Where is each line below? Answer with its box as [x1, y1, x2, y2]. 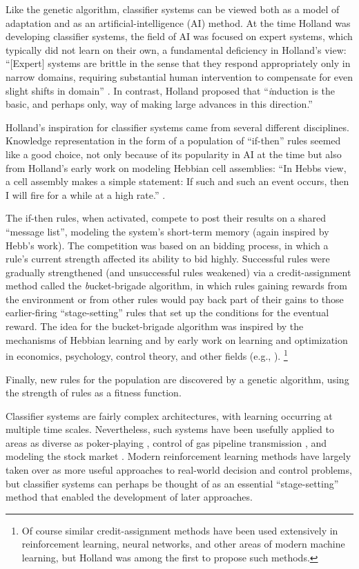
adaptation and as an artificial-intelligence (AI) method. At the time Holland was [6, 15, 351, 30]
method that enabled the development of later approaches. [6, 490, 253, 504]
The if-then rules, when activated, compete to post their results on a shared [6, 211, 327, 225]
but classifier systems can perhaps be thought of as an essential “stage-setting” [6, 476, 339, 490]
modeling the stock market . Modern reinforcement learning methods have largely [6, 449, 351, 463]
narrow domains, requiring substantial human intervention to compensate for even [6, 69, 353, 84]
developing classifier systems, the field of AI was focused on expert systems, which [6, 29, 353, 44]
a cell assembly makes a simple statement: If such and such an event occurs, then [6, 174, 349, 189]
